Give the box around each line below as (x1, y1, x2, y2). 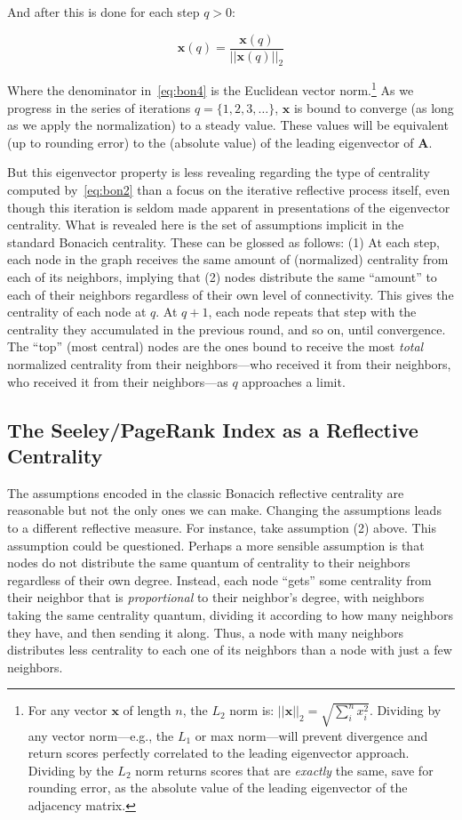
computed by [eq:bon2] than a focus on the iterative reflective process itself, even (7, 181, 450, 199)
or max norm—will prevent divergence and (195, 726, 428, 744)
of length (123, 701, 171, 720)
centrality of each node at (7, 302, 147, 321)
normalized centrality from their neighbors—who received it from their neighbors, (7, 355, 451, 374)
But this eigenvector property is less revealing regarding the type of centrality (7, 163, 430, 181)
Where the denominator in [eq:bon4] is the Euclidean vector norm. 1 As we (7, 78, 414, 100)
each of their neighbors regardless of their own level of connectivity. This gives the (7, 285, 454, 303)
